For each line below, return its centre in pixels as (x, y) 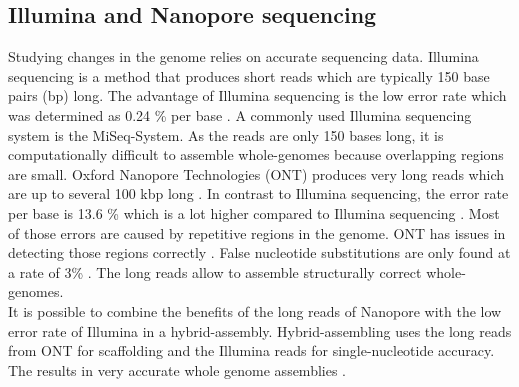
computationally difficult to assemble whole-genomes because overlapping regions (256, 154)
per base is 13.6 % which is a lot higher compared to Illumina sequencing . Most (254, 212)
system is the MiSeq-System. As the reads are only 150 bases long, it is (226, 134)
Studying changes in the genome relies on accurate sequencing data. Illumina (243, 56)
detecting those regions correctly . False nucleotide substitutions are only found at (259, 252)
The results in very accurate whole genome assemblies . (177, 369)
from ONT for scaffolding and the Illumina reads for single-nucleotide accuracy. (251, 350)
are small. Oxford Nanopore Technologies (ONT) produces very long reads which (256, 173)
